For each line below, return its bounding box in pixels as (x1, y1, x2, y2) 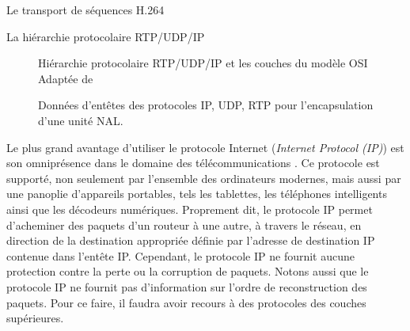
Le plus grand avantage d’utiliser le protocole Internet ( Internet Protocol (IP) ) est (6, 139, 404, 155)
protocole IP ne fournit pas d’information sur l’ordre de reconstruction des (6, 278, 367, 295)
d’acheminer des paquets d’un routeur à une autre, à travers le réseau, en (6, 216, 362, 233)
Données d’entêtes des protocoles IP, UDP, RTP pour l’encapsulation (38, 97, 374, 113)
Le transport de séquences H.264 (6, 2, 165, 17)
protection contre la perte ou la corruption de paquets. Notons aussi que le (6, 263, 369, 280)
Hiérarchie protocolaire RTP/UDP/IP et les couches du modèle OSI (38, 55, 368, 71)
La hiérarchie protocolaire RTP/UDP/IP (6, 28, 205, 44)
